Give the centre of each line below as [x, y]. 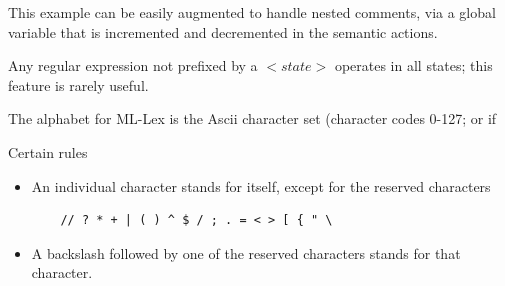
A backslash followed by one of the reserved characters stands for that [246, 252]
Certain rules [48, 151]
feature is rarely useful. [78, 84]
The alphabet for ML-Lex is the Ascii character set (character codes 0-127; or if [252, 118]
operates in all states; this [413, 65]
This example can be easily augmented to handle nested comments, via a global [252, 12]
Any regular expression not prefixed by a [133, 65]
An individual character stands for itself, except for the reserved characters [261, 185]
